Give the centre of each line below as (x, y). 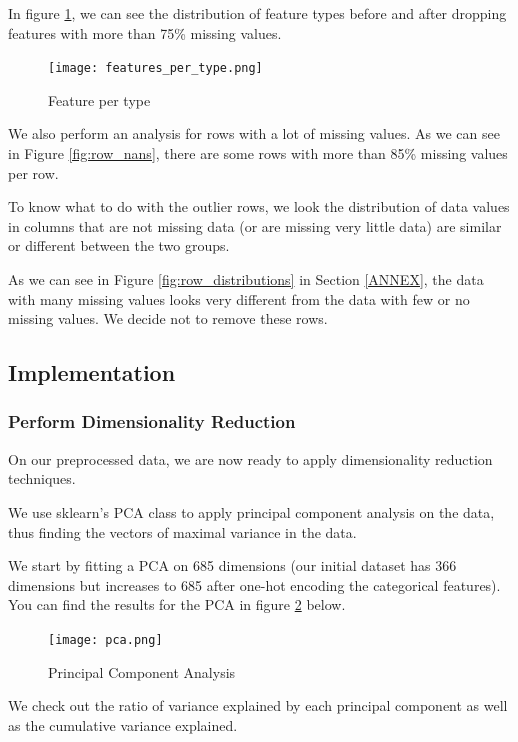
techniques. (42, 478)
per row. (33, 172)
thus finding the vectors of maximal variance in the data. (182, 531)
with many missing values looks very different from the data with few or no (239, 298)
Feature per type (99, 99)
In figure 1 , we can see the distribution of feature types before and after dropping (257, 13)
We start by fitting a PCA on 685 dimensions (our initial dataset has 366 (232, 565)
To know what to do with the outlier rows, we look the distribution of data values (259, 206)
